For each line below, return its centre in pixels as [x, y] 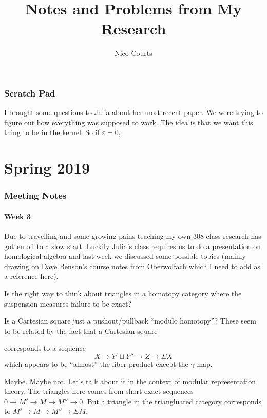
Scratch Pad [30, 93]
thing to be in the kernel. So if [52, 132]
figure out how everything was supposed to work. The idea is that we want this [129, 122]
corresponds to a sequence [45, 348]
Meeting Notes [35, 195]
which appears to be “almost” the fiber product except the [96, 363]
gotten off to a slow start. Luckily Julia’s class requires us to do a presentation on [133, 246]
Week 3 [17, 216]
